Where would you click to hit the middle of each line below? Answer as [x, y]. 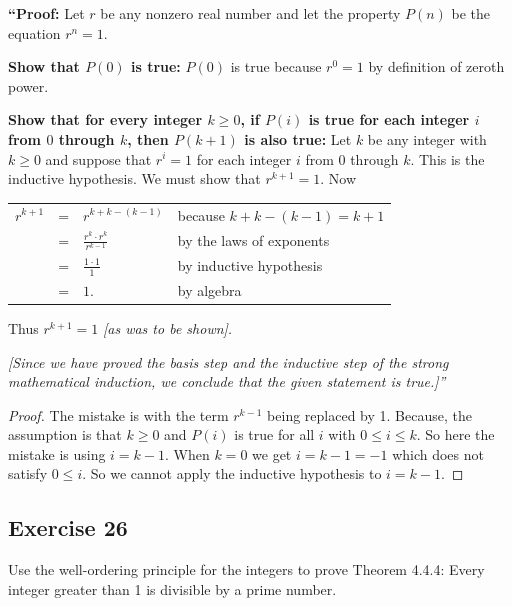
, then [148, 138]
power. [28, 85]
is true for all [274, 434]
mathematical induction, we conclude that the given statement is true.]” [227, 381]
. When [187, 453]
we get [272, 453]
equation [34, 32]
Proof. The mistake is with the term [118, 414]
